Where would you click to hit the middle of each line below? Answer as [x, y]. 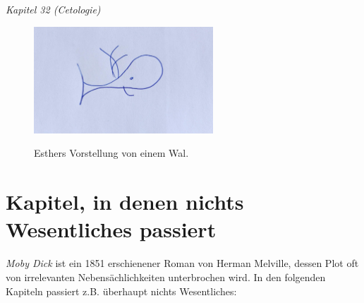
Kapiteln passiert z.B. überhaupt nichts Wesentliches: [121, 291]
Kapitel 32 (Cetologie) [53, 9]
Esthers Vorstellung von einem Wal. [111, 153]
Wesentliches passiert [111, 229]
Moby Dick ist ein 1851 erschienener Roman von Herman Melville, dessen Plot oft [182, 263]
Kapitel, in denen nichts [125, 202]
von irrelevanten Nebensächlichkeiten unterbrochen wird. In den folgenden [166, 277]
